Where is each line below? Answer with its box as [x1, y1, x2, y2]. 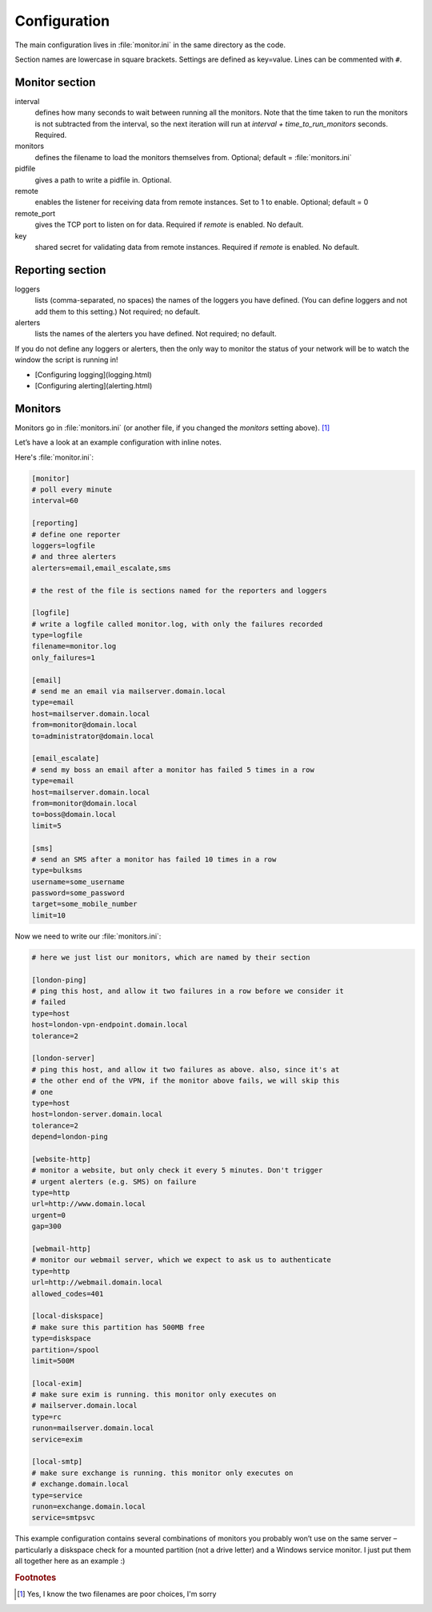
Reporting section [14, 263, 106, 276]
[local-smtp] [31, 1457, 83, 1466]
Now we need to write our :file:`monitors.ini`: [14, 931, 162, 941]
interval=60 [31, 496, 79, 505]
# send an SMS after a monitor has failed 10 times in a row [31, 854, 277, 864]
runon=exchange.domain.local [31, 1501, 146, 1511]
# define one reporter [31, 529, 121, 539]
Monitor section [14, 75, 96, 89]
